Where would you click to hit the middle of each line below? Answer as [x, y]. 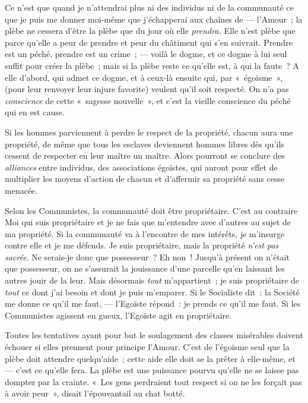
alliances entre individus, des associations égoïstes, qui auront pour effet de [141, 167]
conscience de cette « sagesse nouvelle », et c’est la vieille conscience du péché [148, 100]
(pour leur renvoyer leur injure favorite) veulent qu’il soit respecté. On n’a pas [147, 89]
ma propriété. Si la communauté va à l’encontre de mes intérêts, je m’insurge [145, 233]
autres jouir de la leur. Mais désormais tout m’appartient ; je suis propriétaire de [152, 280]
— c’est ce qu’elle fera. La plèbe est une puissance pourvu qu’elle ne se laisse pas [152, 370]
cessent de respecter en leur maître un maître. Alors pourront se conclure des [145, 155]
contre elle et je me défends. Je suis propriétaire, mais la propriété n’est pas [142, 245]
